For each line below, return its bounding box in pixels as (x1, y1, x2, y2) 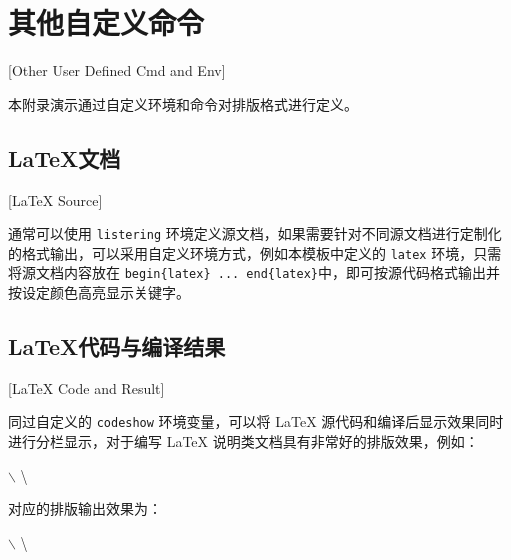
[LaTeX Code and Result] (8, 377, 165, 398)
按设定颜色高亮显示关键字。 (8, 282, 190, 303)
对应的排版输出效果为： (8, 498, 162, 519)
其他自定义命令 (8, 2, 205, 43)
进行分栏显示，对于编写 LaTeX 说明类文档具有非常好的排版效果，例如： (8, 431, 479, 452)
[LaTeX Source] (8, 189, 103, 210)
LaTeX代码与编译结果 (8, 331, 226, 362)
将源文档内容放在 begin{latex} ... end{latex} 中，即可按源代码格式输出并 (8, 262, 500, 283)
